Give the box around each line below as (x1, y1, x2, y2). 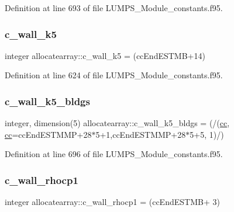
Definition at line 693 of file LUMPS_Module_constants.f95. (5, 2, 223, 13)
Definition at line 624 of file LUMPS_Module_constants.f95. (5, 69, 223, 81)
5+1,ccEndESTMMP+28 (95, 128, 186, 140)
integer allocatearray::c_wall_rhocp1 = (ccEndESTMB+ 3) (5, 196, 220, 208)
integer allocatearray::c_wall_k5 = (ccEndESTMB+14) (5, 49, 205, 61)
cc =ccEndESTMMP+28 (5, 128, 92, 140)
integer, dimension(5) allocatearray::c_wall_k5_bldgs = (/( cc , (5, 117, 230, 129)
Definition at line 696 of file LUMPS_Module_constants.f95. (5, 148, 223, 160)
